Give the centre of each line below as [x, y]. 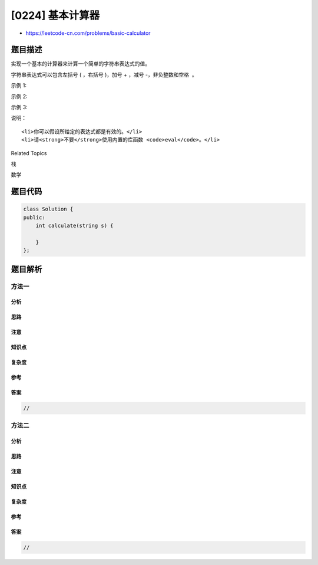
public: [34, 217]
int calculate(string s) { [75, 226]
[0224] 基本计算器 [55, 15]
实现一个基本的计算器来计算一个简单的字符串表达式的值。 [80, 64]
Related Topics [29, 153]
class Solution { [48, 209]
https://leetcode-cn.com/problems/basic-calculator [88, 33]
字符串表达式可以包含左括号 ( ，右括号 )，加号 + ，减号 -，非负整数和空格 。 [104, 74]
